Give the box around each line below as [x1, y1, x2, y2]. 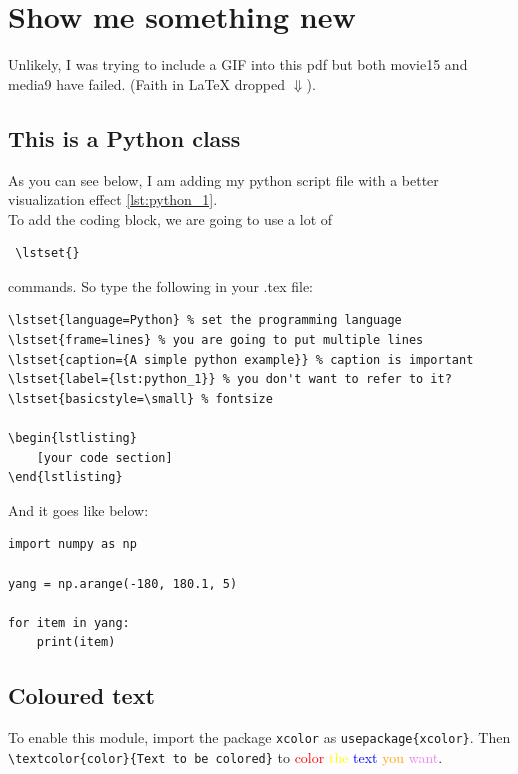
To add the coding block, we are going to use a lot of [8, 208, 333, 229]
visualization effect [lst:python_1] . [8, 189, 218, 210]
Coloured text [8, 680, 155, 711]
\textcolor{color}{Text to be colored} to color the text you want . [8, 746, 443, 767]
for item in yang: [8, 615, 130, 630]
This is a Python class [8, 122, 241, 153]
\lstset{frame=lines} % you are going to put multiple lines [8, 333, 424, 348]
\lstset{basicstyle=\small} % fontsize [8, 391, 273, 406]
